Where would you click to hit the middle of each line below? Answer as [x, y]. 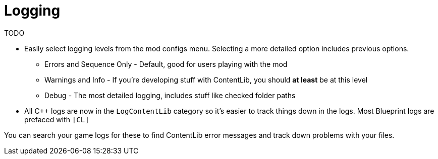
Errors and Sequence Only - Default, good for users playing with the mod [166, 64]
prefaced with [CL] [57, 119]
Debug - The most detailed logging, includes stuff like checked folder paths [170, 95]
